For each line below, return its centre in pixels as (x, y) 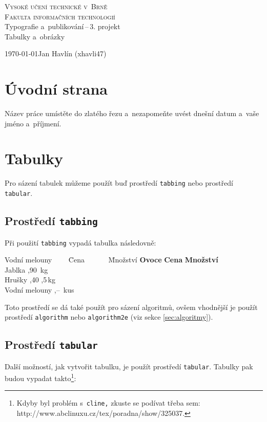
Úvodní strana (56, 89)
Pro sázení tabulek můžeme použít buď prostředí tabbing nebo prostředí (119, 183)
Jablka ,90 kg (26, 269)
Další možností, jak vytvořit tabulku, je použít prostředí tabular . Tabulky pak (129, 366)
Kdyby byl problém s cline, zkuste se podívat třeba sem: (108, 403)
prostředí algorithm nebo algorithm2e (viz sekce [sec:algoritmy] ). (109, 317)
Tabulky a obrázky (35, 36)
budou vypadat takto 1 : (40, 377)
